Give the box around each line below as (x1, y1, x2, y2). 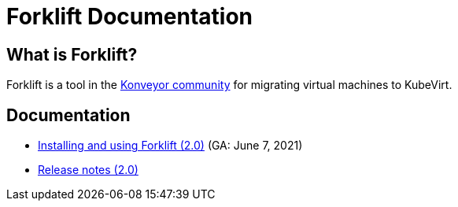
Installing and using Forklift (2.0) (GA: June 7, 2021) (38, 139, 303, 153)
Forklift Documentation (6, 3, 253, 30)
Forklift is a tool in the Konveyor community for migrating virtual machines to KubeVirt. (6, 78, 452, 92)
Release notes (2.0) (38, 163, 139, 177)
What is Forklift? (6, 44, 138, 65)
